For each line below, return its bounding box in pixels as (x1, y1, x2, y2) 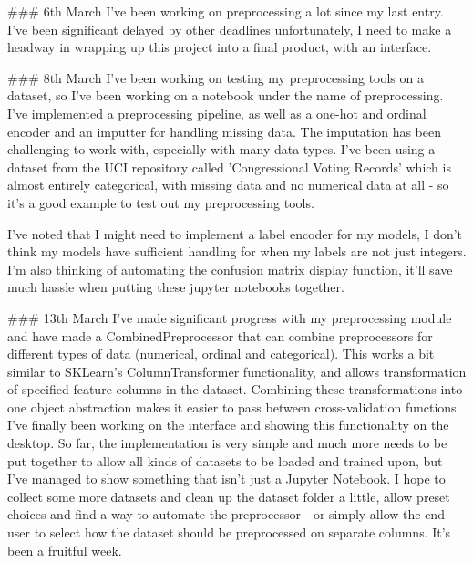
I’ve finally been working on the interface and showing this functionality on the (7, 415, 449, 434)
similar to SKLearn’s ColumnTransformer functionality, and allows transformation (7, 361, 467, 381)
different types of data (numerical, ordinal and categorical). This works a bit (7, 344, 435, 363)
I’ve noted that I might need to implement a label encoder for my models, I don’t (7, 224, 463, 243)
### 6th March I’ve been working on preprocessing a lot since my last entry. (7, 2, 444, 20)
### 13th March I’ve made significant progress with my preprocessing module (7, 308, 452, 327)
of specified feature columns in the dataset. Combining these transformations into (7, 380, 463, 399)
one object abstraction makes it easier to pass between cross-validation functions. (7, 397, 460, 416)
